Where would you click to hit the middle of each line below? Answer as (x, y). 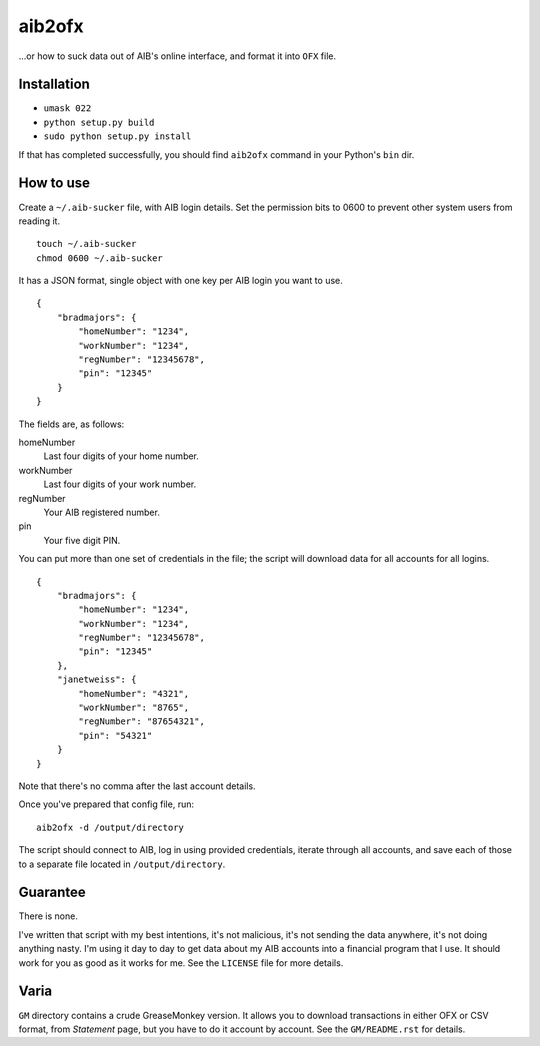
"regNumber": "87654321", (141, 721)
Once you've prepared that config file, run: (106, 804)
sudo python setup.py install (117, 136)
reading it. (39, 221)
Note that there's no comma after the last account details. (137, 786)
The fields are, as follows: (71, 424)
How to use (54, 183)
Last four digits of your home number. (121, 456)
